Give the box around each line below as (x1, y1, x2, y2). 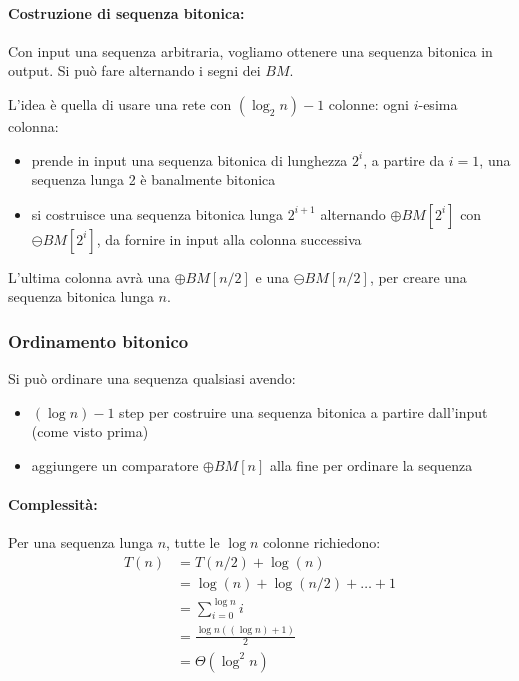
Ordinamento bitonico (8, 328, 189, 353)
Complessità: (8, 494, 98, 515)
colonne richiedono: (263, 532, 381, 553)
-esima (418, 93, 458, 114)
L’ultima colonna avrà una (8, 266, 171, 287)
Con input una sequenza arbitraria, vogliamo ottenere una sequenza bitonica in (8, 40, 493, 61)
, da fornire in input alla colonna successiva (96, 228, 362, 249)
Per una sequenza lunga (8, 532, 153, 553)
